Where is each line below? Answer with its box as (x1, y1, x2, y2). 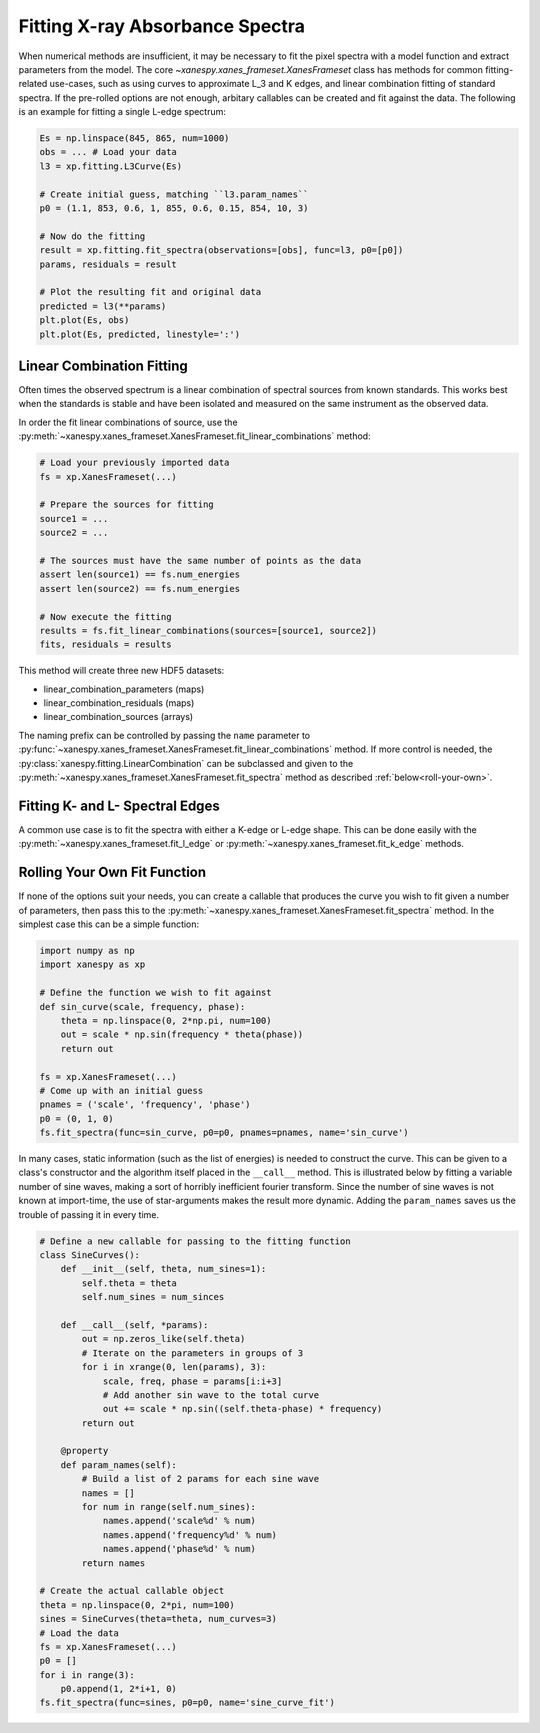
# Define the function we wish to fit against (39, 987, 272, 999)
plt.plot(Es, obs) (39, 315, 130, 326)
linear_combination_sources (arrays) (43, 711, 194, 723)
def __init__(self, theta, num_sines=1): (60, 1263, 267, 1275)
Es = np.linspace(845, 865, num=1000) (39, 133, 230, 144)
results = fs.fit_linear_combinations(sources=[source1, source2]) (39, 625, 378, 636)
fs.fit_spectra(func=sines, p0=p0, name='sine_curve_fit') (39, 1697, 335, 1709)
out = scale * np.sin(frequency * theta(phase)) (60, 1029, 304, 1040)
